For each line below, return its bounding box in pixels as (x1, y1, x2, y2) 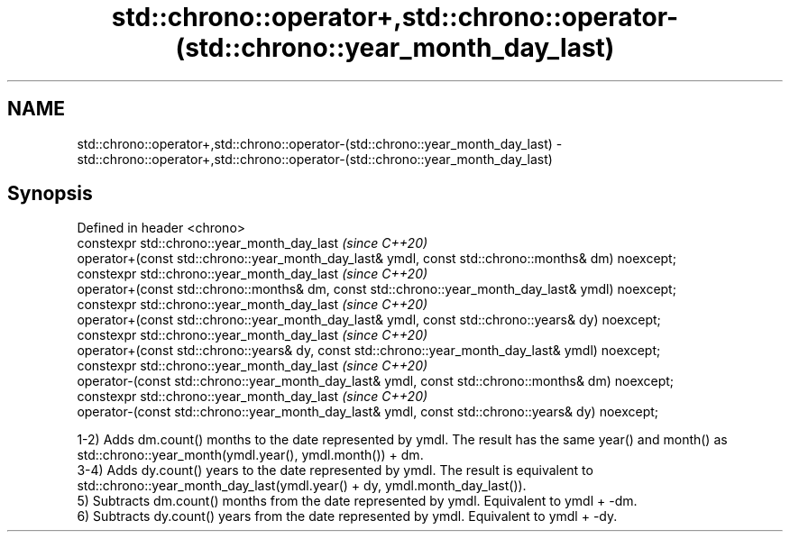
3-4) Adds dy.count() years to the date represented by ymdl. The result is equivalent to (77, 462, 593, 479)
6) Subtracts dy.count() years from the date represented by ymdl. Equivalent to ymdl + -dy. (77, 508, 618, 525)
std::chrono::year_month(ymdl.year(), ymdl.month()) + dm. (77, 447, 424, 463)
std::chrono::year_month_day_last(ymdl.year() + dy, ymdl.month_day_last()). (77, 478, 527, 494)
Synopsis (7, 182, 93, 206)
